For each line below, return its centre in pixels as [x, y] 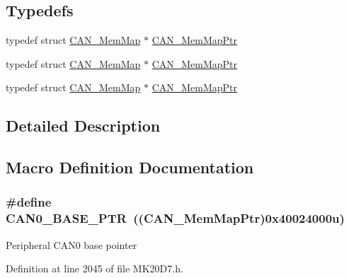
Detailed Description [83, 126]
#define [29, 202]
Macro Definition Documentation [130, 167]
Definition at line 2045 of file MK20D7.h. [95, 268]
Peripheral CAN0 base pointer [71, 244]
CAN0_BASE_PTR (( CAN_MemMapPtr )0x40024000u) [175, 218]
